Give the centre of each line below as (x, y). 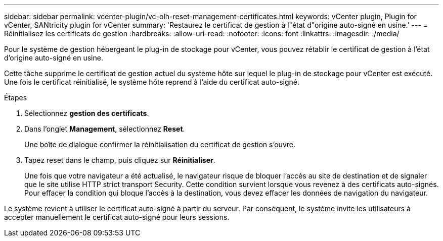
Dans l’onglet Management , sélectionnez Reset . (105, 129)
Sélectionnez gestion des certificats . (87, 113)
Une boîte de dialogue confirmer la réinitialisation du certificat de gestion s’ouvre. (160, 144)
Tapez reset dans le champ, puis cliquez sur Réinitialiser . (120, 160)
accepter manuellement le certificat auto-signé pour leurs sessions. (117, 217)
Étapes (16, 98)
